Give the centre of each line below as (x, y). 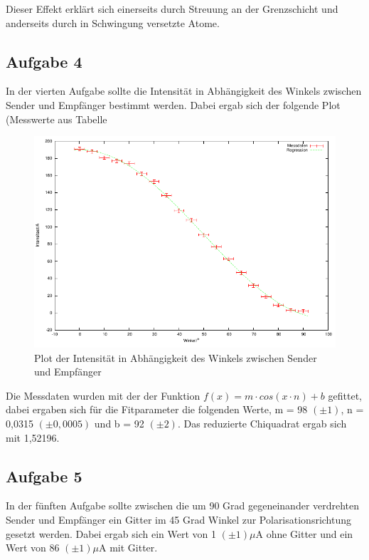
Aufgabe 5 (44, 476)
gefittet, (345, 395)
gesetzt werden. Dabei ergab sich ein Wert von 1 (111, 533)
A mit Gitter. (128, 548)
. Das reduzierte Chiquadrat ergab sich (262, 423)
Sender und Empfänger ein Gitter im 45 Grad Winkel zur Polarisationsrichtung (179, 519)
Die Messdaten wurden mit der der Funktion (103, 395)
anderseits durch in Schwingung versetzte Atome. (113, 22)
